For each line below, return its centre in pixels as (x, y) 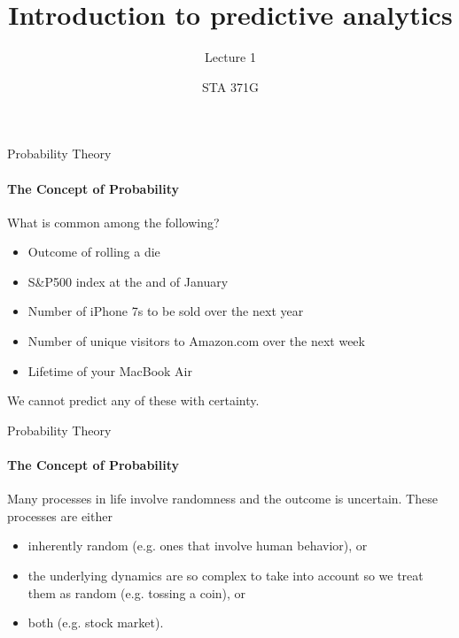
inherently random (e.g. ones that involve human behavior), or (198, 546)
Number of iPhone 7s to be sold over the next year (166, 311)
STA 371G (230, 86)
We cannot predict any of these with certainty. (133, 400)
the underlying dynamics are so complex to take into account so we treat (226, 576)
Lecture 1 (230, 57)
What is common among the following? (113, 222)
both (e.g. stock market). (96, 623)
